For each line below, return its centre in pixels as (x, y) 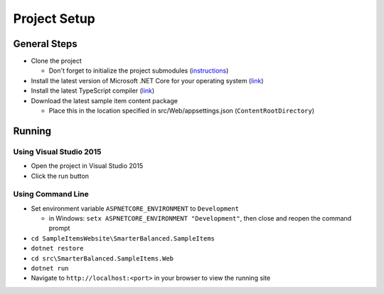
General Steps (45, 44)
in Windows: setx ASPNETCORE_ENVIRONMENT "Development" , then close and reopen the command (200, 219)
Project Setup (54, 19)
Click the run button (60, 176)
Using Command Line (51, 194)
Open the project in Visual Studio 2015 (87, 166)
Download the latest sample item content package (104, 100)
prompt (59, 229)
